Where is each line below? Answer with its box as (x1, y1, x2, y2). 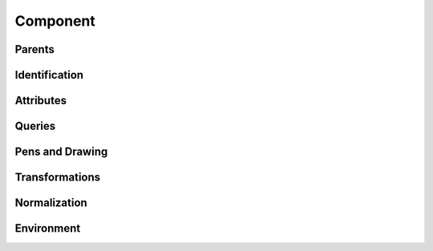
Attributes (14, 94, 67, 107)
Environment (14, 221, 81, 236)
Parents (14, 43, 55, 56)
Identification (14, 68, 84, 82)
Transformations (14, 171, 101, 184)
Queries (14, 119, 56, 133)
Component (14, 12, 96, 30)
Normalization (14, 196, 87, 210)
